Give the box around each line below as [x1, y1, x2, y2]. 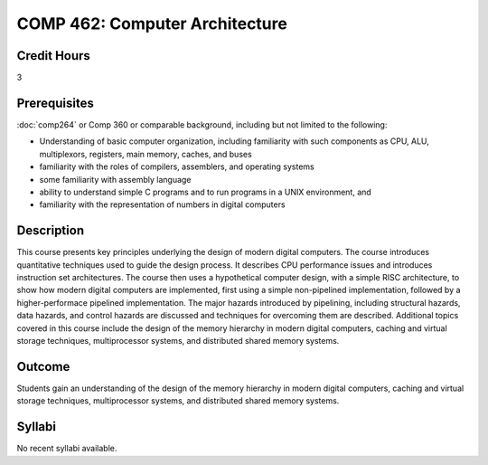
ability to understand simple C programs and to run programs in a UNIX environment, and [39, 186, 372, 197]
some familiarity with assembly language [39, 174, 192, 185]
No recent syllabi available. [16, 443, 117, 454]
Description [16, 223, 85, 239]
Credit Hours [16, 48, 90, 63]
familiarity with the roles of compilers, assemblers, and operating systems [39, 161, 315, 172]
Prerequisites [16, 95, 94, 110]
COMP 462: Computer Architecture [16, 14, 288, 33]
